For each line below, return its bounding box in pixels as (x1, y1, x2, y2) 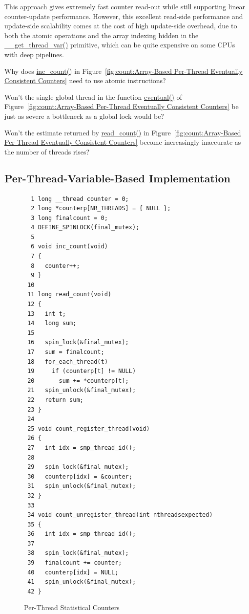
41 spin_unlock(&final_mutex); (27, 578, 136, 586)
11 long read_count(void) (27, 291, 111, 298)
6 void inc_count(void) (31, 243, 108, 250)
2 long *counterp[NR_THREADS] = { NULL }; (31, 205, 171, 212)
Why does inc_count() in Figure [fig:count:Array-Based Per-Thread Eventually (4, 66, 243, 76)
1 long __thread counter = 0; (31, 195, 129, 202)
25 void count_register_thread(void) (27, 425, 150, 432)
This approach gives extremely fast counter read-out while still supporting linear (4, 1, 245, 11)
